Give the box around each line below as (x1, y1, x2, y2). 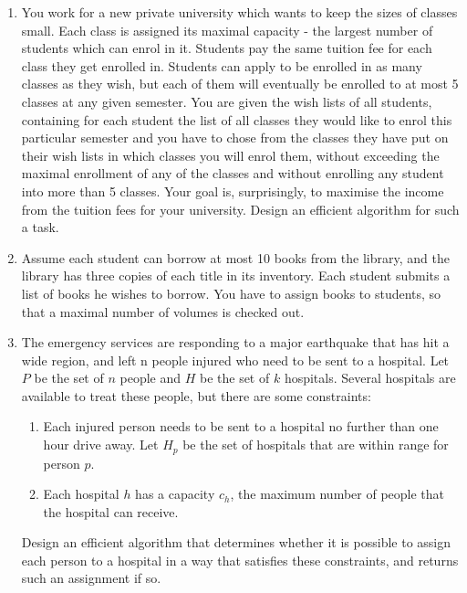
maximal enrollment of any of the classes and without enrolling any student (21, 164, 444, 183)
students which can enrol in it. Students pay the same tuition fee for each (21, 38, 432, 58)
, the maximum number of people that (230, 484, 445, 503)
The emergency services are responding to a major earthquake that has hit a (21, 333, 450, 352)
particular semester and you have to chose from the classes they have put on (21, 128, 449, 147)
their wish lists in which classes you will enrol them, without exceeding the (21, 145, 440, 164)
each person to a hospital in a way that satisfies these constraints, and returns (21, 550, 459, 569)
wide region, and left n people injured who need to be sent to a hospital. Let (21, 350, 450, 369)
